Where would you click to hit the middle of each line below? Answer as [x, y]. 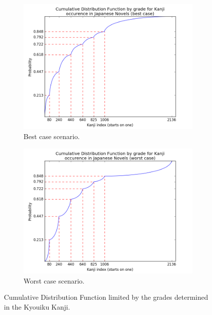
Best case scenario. [52, 136]
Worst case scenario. [54, 280]
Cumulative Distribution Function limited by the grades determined [106, 297]
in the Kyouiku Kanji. [37, 306]
